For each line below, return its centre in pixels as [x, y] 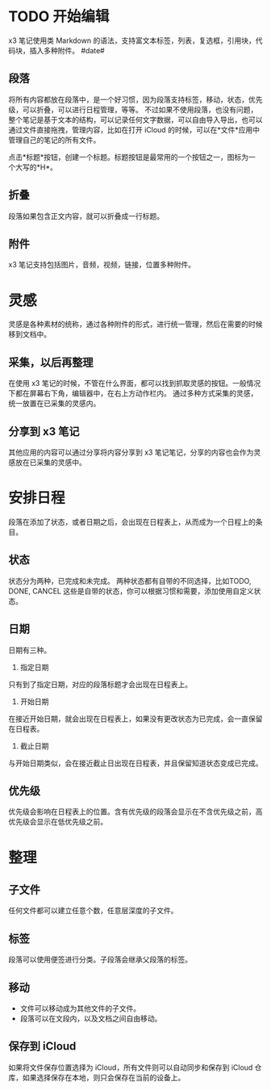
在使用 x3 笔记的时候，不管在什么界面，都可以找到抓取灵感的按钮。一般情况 [135, 384]
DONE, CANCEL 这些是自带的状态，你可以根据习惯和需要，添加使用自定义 [131, 591]
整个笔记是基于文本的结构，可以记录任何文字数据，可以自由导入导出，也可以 [135, 119]
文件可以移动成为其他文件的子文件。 [80, 1008]
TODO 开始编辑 [59, 17]
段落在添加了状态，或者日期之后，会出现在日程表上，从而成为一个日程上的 [132, 522]
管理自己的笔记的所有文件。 [54, 140]
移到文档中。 [29, 334]
